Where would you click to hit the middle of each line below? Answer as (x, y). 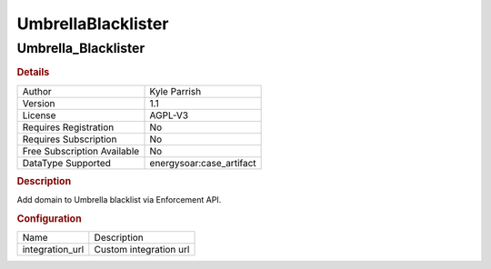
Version (39, 103)
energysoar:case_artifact (203, 163)
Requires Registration (68, 127)
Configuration (49, 219)
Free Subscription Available (81, 151)
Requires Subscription (70, 139)
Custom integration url (142, 250)
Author (37, 91)
